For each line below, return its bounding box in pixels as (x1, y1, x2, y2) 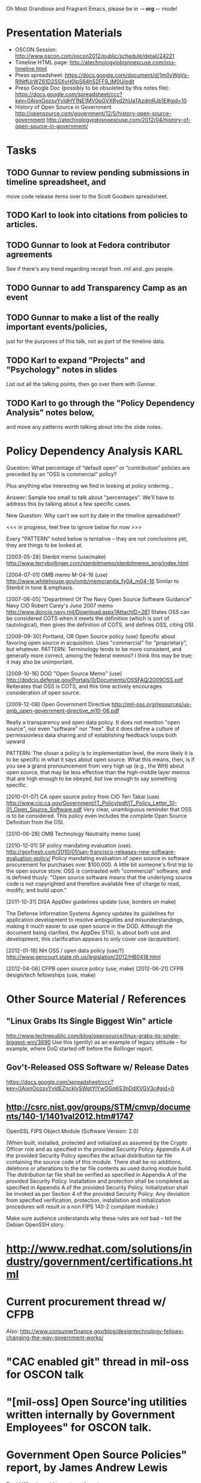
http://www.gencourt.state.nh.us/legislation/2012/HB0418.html (6, 953, 161, 960)
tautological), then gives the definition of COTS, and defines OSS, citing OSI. (6, 621, 195, 628)
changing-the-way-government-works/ (6, 1333, 104, 1341)
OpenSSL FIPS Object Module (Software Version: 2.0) (6, 1127, 139, 1135)
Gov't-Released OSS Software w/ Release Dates (6, 1063, 189, 1073)
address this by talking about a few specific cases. (6, 500, 131, 507)
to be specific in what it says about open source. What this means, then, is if (6, 756, 195, 763)
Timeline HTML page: (14, 58, 69, 65)
